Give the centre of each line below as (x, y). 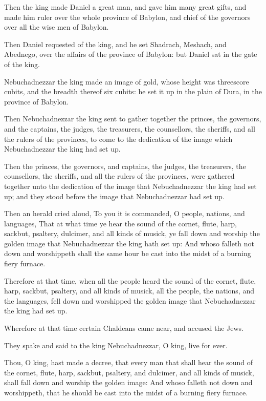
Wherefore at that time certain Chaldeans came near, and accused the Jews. (124, 328)
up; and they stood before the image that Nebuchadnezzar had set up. (114, 196)
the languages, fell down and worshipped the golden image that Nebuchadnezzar (130, 300)
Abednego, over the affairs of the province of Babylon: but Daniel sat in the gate (131, 54)
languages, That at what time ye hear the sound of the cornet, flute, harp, (120, 223)
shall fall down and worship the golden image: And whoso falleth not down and (128, 382)
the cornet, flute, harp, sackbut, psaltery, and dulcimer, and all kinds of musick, (129, 372)
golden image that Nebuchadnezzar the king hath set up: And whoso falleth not (129, 243)
